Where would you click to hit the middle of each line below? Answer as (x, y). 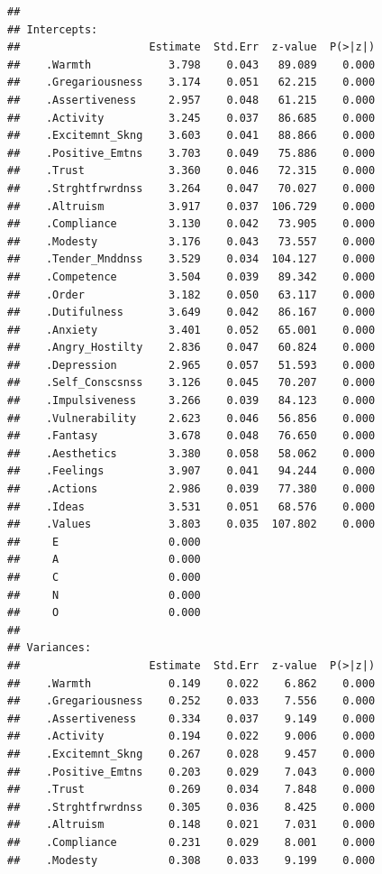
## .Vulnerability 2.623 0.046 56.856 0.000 (191, 418)
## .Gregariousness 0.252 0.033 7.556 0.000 (191, 701)
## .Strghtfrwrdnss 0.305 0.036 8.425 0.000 (191, 807)
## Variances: (50, 648)
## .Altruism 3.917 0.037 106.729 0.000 (191, 206)
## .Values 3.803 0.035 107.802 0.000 (191, 524)
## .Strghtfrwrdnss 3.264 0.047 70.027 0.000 (191, 188)
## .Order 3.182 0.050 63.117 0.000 (191, 294)
